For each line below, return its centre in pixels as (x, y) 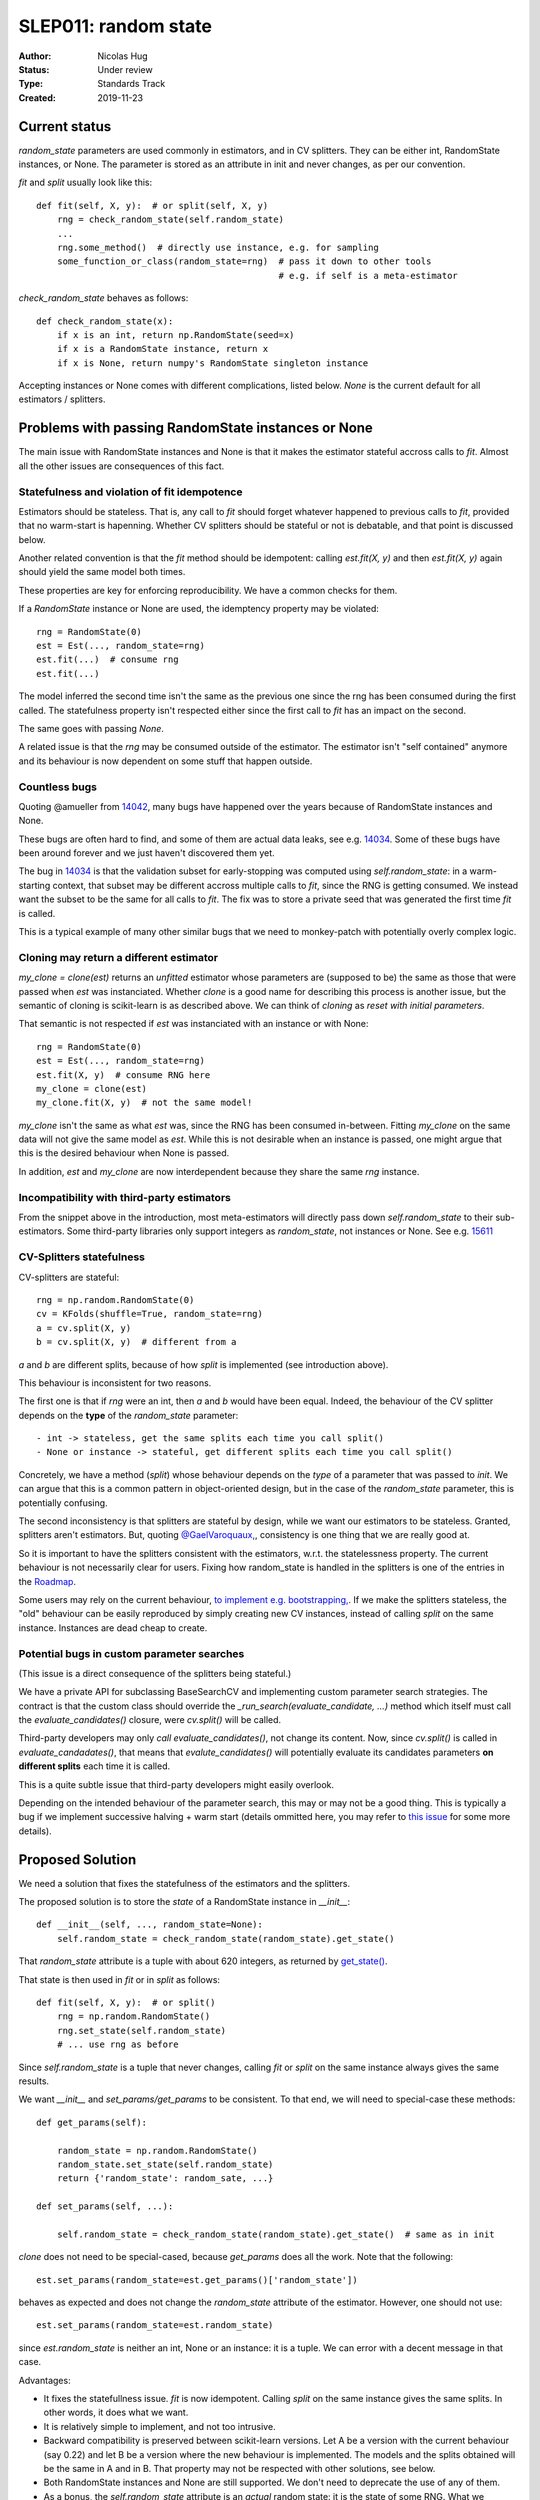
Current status (65, 126)
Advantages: (44, 2380)
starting (34, 885)
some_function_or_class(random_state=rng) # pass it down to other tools (244, 261)
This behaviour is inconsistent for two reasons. (115, 1382)
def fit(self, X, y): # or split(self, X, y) (152, 205)
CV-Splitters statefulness (81, 1257)
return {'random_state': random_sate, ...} (165, 2178)
